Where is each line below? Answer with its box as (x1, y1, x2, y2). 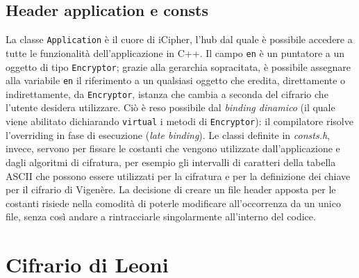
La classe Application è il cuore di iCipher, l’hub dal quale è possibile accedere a (6, 32, 353, 47)
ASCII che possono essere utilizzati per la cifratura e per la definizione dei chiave (6, 168, 351, 183)
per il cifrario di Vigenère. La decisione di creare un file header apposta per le (6, 182, 336, 197)
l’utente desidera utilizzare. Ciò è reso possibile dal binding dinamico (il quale (6, 100, 335, 115)
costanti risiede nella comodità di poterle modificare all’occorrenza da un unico (6, 195, 341, 210)
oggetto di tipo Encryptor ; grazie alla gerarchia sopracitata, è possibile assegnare (6, 59, 351, 74)
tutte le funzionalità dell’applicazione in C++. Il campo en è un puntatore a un (6, 45, 345, 60)
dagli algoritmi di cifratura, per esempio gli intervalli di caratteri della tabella (6, 154, 336, 169)
